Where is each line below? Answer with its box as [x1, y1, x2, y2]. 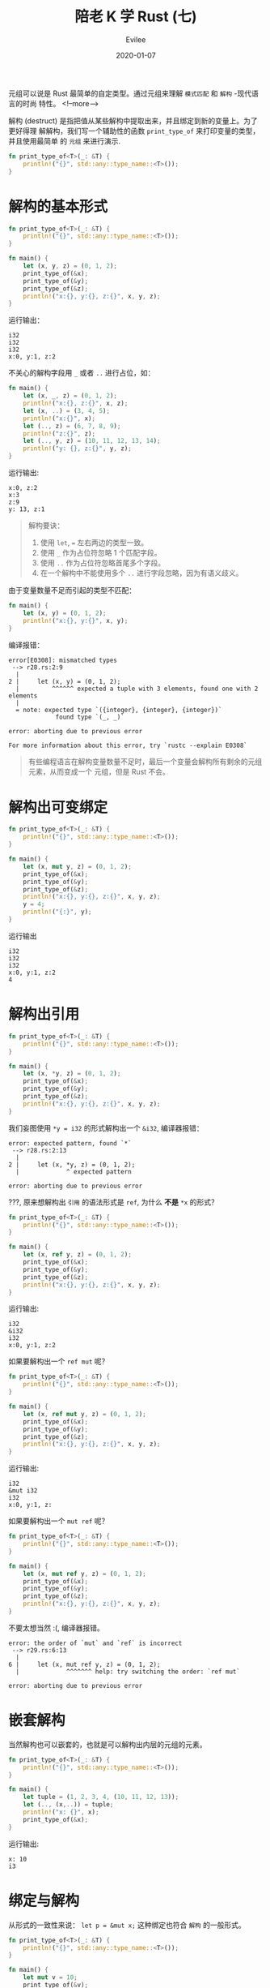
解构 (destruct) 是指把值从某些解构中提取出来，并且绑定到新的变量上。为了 [8, 115, 258, 126]
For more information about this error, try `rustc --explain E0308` [8, 741, 248, 749]
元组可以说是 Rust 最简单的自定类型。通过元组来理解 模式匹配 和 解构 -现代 [8, 88, 252, 98]
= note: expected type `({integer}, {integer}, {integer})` [15, 706, 222, 714]
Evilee [125, 34, 146, 45]
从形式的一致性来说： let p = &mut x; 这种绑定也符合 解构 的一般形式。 [8, 1920, 246, 1930]
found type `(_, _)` [55, 713, 125, 721]
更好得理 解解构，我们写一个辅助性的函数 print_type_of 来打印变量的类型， [8, 126, 260, 135]
